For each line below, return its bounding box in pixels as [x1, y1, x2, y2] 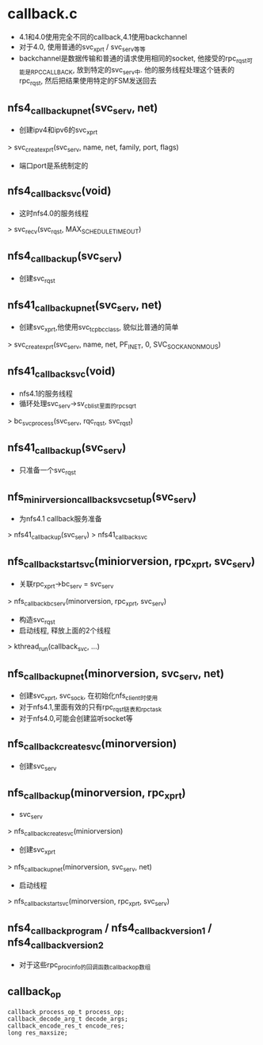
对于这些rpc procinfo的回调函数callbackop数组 [18, 959, 151, 971]
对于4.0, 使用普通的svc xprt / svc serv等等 [18, 41, 146, 53]
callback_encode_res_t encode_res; [7, 1022, 125, 1030]
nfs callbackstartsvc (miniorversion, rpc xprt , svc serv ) [7, 555, 255, 571]
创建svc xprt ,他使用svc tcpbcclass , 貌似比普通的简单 [18, 323, 179, 334]
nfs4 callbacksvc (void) [7, 184, 112, 199]
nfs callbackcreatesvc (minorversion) [7, 737, 177, 753]
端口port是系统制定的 [18, 161, 89, 170]
